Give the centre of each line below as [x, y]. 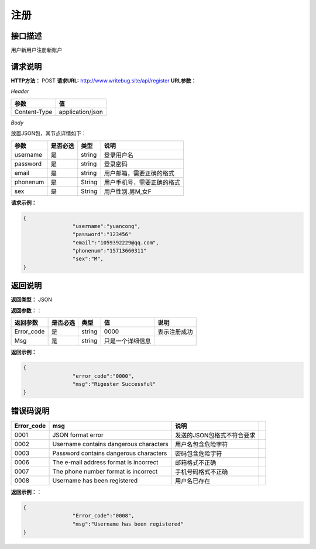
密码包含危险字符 [198, 453]
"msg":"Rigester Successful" [114, 384]
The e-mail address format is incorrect [105, 462]
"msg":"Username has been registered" [128, 524]
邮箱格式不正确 [195, 462]
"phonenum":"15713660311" [109, 251]
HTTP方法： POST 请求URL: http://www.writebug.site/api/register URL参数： [104, 80]
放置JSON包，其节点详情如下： [49, 133]
